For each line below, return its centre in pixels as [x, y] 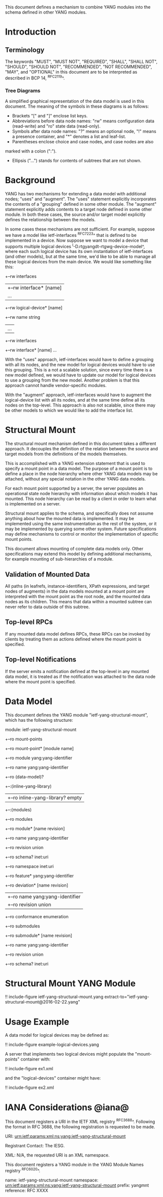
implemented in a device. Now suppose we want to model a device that [77, 240]
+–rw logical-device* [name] [34, 308]
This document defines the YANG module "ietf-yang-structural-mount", [77, 715]
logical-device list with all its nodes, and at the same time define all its [75, 400]
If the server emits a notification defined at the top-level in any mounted [77, 671]
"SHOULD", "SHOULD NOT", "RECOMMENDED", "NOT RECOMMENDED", [79, 67]
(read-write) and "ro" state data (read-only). [56, 126]
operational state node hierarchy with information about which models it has [81, 494]
